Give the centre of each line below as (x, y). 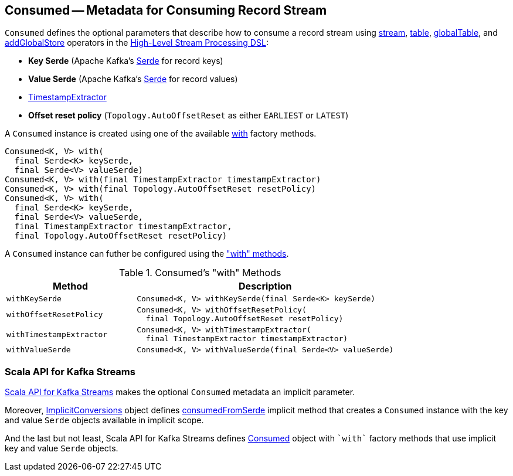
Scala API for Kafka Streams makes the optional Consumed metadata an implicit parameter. (180, 392)
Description (265, 286)
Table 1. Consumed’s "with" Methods (200, 273)
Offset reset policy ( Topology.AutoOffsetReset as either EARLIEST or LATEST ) (188, 115)
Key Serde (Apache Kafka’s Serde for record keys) (126, 61)
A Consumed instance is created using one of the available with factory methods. (161, 134)
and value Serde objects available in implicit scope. (104, 420)
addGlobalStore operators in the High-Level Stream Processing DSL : (137, 43)
